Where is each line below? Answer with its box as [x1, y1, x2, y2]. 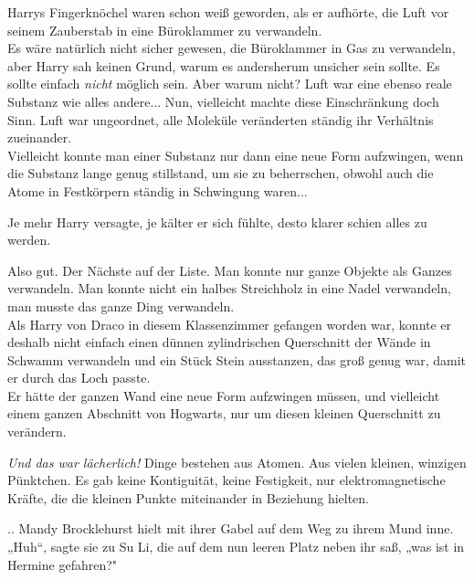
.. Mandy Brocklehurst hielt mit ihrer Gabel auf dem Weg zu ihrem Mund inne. [7, 519, 454, 538]
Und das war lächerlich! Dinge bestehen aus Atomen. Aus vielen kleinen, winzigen [7, 452, 467, 471]
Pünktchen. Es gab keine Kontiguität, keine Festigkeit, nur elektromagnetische [7, 470, 446, 490]
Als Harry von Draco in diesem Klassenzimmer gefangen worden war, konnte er [7, 314, 452, 333]
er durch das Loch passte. [7, 368, 151, 387]
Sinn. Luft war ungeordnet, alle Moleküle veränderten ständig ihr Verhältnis [7, 110, 434, 129]
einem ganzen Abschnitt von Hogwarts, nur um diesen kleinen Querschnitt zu [7, 404, 441, 423]
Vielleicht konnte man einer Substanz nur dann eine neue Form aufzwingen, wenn [7, 145, 464, 164]
